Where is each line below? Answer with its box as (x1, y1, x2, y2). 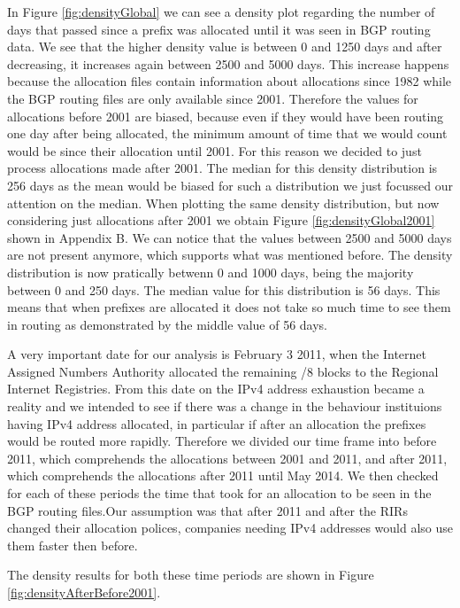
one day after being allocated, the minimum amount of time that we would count (7, 124, 448, 143)
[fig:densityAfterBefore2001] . (7, 583, 161, 601)
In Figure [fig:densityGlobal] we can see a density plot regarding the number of (7, 3, 435, 20)
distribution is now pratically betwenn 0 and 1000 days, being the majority (7, 262, 414, 281)
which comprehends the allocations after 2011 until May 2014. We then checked (7, 466, 439, 485)
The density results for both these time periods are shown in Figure (7, 565, 374, 584)
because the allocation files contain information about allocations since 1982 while (7, 72, 452, 90)
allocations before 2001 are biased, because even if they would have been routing (7, 106, 444, 125)
